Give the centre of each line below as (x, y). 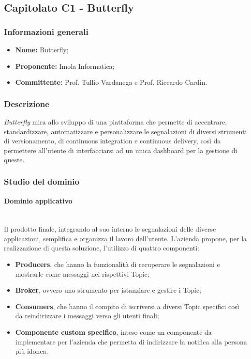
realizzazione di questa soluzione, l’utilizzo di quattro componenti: (102, 248)
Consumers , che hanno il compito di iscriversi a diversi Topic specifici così (127, 306)
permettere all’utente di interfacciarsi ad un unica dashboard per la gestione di (121, 150)
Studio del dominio (42, 181)
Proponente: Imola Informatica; (65, 66)
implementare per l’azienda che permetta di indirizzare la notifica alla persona (131, 341)
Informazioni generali (46, 31)
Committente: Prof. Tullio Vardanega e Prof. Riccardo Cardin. (111, 82)
